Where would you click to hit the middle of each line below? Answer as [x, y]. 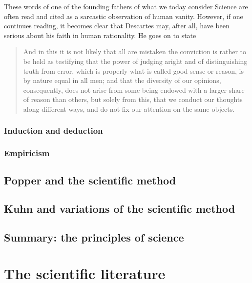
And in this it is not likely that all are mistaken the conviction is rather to [135, 51]
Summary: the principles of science [94, 237]
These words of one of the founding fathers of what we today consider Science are [126, 6]
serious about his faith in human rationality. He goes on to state [100, 35]
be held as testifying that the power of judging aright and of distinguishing [135, 61]
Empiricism [27, 153]
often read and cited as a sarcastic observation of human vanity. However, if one [124, 16]
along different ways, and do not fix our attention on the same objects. [129, 109]
